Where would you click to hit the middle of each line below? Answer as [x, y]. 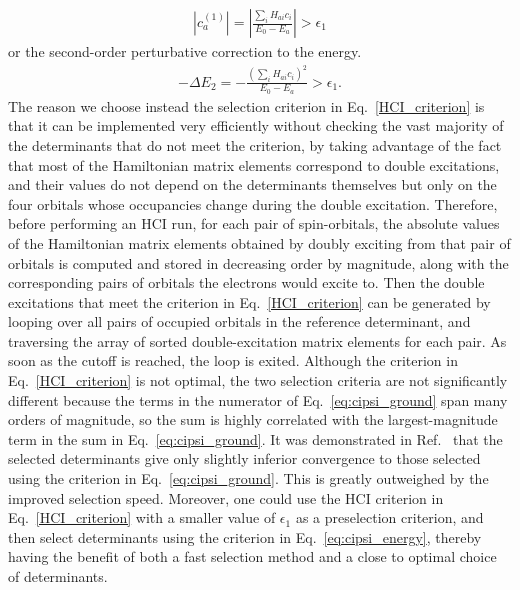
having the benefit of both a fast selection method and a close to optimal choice [252, 556]
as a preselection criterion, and [389, 517]
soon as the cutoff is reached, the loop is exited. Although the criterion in [233, 360]
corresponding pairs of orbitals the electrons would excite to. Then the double [246, 282]
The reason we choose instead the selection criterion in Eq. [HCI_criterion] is [246, 105]
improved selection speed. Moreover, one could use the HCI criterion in [226, 497]
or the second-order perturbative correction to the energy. [185, 51]
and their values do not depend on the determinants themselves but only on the [252, 184]
